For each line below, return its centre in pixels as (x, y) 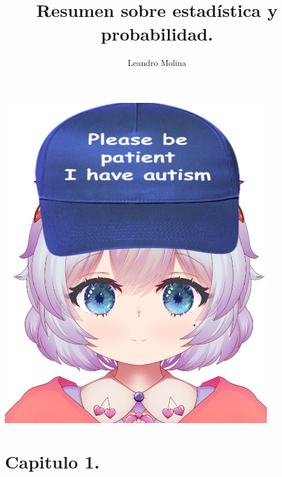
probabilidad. (157, 34)
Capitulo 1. (52, 461)
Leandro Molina (157, 63)
